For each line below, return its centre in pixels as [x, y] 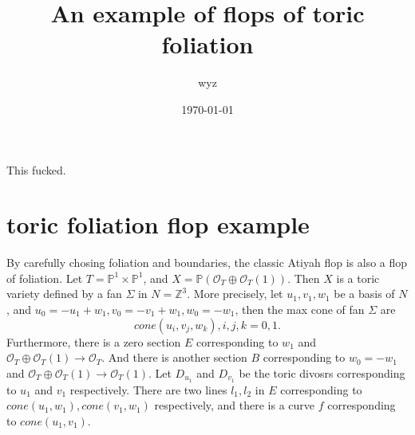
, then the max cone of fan [300, 309]
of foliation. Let [45, 278]
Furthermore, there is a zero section [94, 341]
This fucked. [36, 169]
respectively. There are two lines [148, 389]
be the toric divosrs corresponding [322, 372]
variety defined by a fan [64, 294]
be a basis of [364, 294]
